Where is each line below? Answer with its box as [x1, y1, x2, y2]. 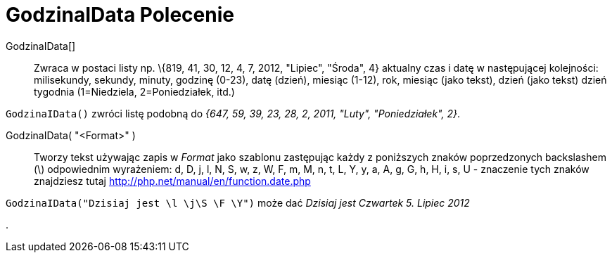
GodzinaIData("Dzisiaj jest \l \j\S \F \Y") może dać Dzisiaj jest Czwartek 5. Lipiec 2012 [6, 196, 470, 209]
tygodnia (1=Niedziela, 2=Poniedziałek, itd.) [34, 85, 235, 98]
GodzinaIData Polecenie [6, 3, 234, 27]
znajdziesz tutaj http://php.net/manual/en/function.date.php [34, 174, 311, 187]
